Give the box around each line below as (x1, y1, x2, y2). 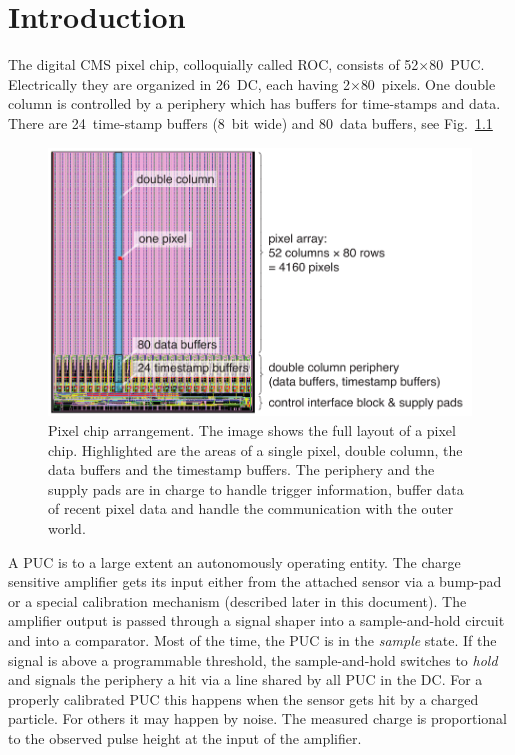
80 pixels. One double (360, 73, 496, 94)
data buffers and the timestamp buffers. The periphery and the (48, 459, 435, 480)
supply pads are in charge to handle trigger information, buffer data (48, 478, 464, 499)
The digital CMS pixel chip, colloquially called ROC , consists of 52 (8, 54, 419, 75)
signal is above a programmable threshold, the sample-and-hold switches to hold (8, 649, 498, 670)
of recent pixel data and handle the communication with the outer (48, 498, 454, 519)
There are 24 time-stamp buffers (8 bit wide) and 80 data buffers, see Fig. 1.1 (8, 112, 493, 133)
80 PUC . (429, 54, 485, 75)
